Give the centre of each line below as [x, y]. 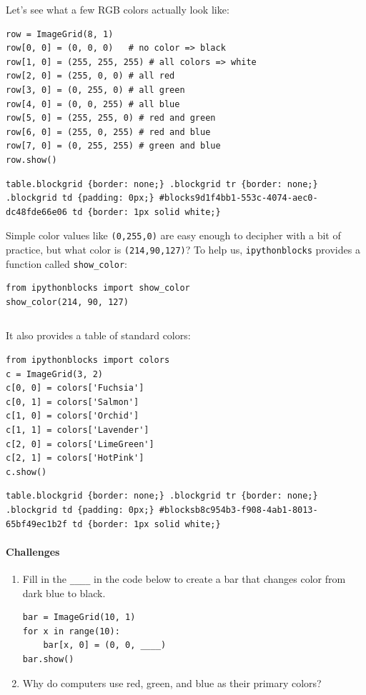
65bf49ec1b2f [36, 524]
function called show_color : [67, 263]
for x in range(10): [71, 631]
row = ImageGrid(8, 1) [60, 34]
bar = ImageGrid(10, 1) [79, 617]
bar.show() [48, 660]
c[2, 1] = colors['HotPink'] [75, 458]
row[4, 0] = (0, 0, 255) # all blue [93, 104]
